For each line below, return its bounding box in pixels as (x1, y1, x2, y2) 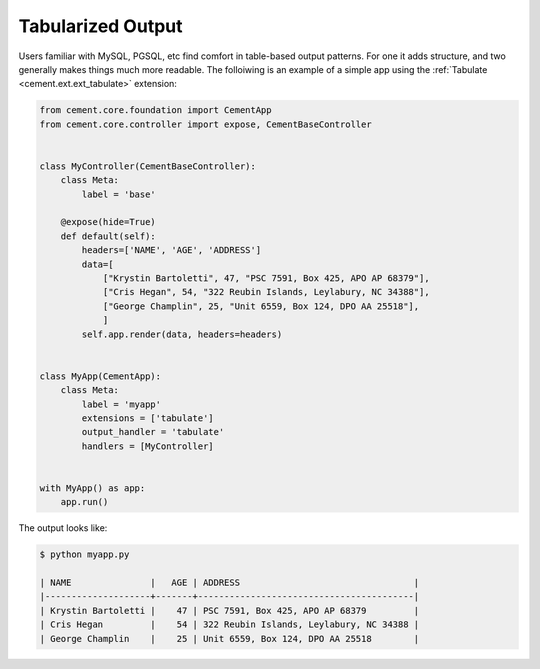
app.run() (60, 496, 109, 508)
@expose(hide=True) (60, 216, 157, 228)
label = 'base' (81, 188, 157, 200)
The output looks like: (18, 522, 108, 534)
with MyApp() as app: (39, 482, 146, 494)
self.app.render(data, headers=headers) (81, 328, 283, 340)
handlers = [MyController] (81, 440, 214, 452)
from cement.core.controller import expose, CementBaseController (39, 118, 372, 130)
